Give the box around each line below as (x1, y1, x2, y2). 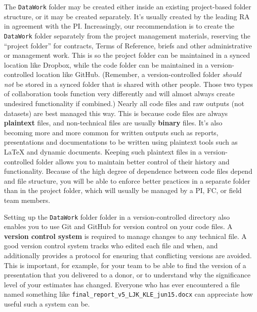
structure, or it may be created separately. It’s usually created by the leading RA (4, 11, 250, 21)
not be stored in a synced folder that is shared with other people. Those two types (4, 78, 253, 89)
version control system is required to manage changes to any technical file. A (4, 231, 247, 241)
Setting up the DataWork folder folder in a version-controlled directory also (4, 211, 230, 222)
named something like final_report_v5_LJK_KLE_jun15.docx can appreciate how (4, 289, 253, 299)
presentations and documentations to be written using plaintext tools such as (4, 137, 238, 147)
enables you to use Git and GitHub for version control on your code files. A (4, 221, 233, 232)
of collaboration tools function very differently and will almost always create (4, 88, 235, 99)
